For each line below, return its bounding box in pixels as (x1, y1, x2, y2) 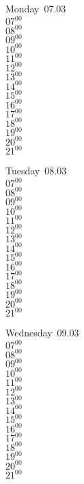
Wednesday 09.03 (5, 325, 79, 340)
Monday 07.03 (5, 1, 66, 15)
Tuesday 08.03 (5, 163, 67, 178)
